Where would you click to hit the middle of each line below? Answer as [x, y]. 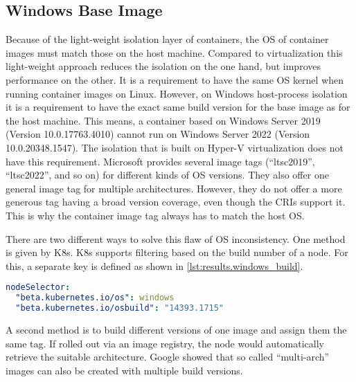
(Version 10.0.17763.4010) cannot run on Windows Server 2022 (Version [158, 134]
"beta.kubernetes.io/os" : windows [95, 298]
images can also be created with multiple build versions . [124, 370]
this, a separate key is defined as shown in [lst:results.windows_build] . [154, 265]
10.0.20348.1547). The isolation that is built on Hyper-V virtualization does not [175, 147]
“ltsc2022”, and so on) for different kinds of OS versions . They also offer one [167, 175]
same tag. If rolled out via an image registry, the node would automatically [165, 343]
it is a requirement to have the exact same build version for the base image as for [178, 107]
